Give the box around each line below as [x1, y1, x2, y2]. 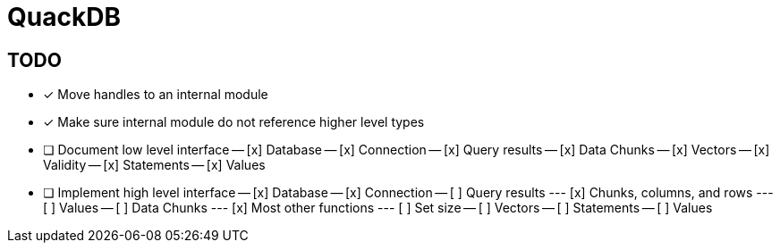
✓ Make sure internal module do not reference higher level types [43, 114, 425, 130]
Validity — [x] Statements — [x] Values [43, 157, 266, 173]
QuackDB [7, 2, 121, 32]
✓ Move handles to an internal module [43, 87, 268, 103]
